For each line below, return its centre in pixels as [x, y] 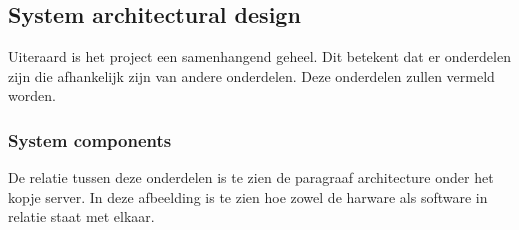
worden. [32, 95]
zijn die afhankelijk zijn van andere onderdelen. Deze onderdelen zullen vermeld [251, 75]
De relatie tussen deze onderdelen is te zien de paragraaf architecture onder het [251, 177]
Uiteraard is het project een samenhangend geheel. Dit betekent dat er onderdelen [259, 56]
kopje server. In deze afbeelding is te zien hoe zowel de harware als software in [248, 196]
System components [90, 139]
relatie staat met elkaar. [81, 216]
